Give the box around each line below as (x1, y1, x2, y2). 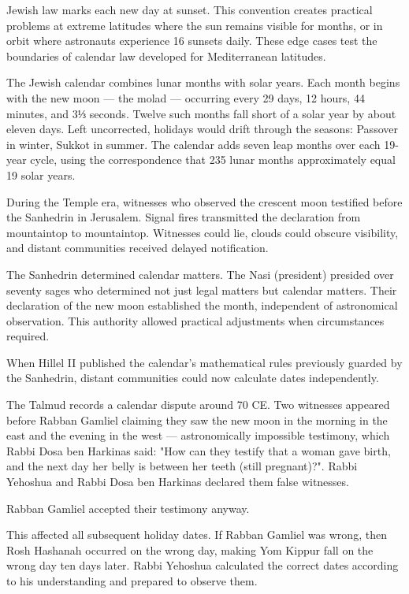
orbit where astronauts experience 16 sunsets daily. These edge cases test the (6, 32, 377, 49)
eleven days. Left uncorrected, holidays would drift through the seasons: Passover (6, 121, 398, 137)
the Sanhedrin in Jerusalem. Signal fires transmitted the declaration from (6, 209, 361, 225)
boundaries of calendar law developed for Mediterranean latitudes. (6, 47, 326, 64)
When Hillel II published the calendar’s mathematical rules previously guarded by (6, 354, 403, 370)
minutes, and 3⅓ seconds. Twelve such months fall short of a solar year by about (6, 105, 396, 121)
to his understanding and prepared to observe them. (6, 573, 258, 588)
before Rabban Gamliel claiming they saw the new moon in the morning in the (6, 411, 388, 428)
